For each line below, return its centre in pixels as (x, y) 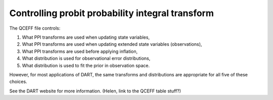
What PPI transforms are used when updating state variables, (86, 37)
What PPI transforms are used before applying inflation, (80, 51)
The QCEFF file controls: (35, 28)
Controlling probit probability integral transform (112, 13)
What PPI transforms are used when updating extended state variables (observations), (112, 44)
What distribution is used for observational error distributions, (86, 58)
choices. (18, 82)
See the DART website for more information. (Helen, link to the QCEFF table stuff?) (95, 91)
